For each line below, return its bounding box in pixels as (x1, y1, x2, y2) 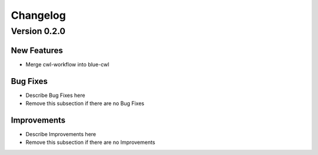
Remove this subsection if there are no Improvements (25, 139, 155, 146)
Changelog (11, 9, 66, 22)
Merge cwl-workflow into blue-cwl (25, 60, 110, 68)
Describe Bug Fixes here (25, 92, 85, 99)
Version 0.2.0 (11, 26, 66, 36)
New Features (11, 45, 63, 55)
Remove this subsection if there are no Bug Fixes (25, 100, 144, 107)
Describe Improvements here (25, 130, 97, 137)
